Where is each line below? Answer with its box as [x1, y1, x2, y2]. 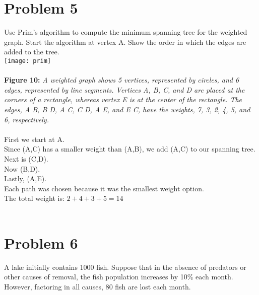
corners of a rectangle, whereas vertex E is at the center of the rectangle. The [4, 94, 242, 105]
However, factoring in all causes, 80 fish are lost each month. [4, 281, 191, 291]
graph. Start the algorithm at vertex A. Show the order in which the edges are [4, 36, 246, 47]
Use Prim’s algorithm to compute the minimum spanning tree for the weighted [4, 27, 247, 37]
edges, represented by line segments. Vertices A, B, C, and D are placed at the [4, 84, 245, 95]
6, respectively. [4, 114, 49, 124]
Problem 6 [4, 232, 78, 253]
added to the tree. [4, 46, 59, 57]
